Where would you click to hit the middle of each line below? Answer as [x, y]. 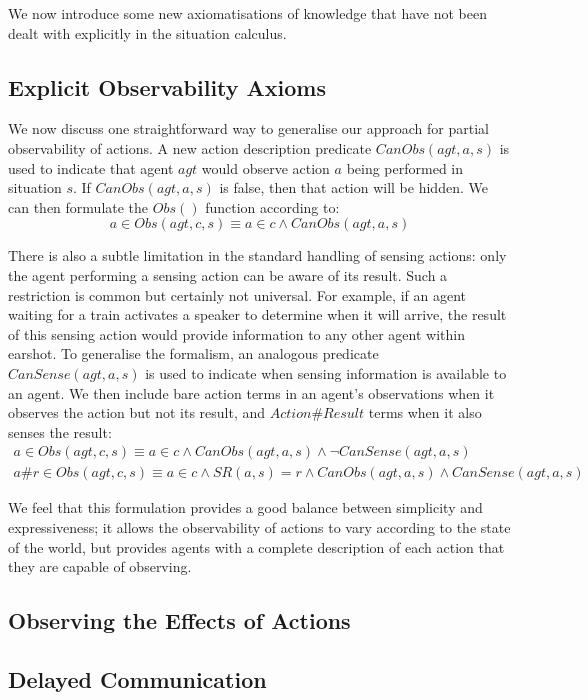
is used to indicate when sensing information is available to [326, 372]
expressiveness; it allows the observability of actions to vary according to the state [259, 526]
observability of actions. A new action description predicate [190, 147]
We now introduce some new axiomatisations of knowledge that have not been [247, 13]
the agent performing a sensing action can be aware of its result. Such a [228, 274]
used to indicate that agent [91, 167]
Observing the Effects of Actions [179, 620]
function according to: [272, 206]
